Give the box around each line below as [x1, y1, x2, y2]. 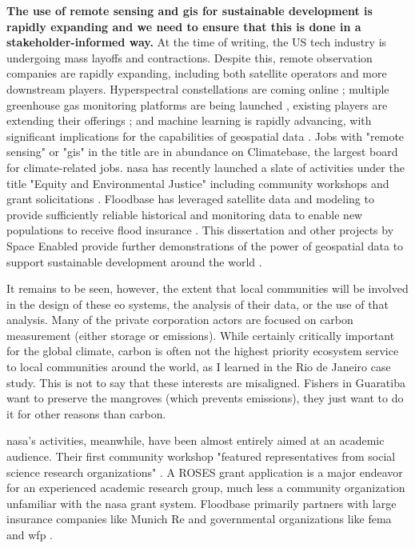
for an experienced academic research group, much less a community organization [6, 479, 405, 496]
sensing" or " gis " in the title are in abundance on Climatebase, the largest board [6, 143, 398, 160]
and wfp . [6, 526, 53, 542]
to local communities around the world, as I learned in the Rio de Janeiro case [6, 358, 391, 375]
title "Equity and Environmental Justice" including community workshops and [6, 174, 389, 191]
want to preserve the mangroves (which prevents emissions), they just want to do [6, 390, 404, 406]
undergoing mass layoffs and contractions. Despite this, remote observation [6, 49, 373, 66]
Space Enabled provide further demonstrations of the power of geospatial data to [6, 237, 404, 254]
